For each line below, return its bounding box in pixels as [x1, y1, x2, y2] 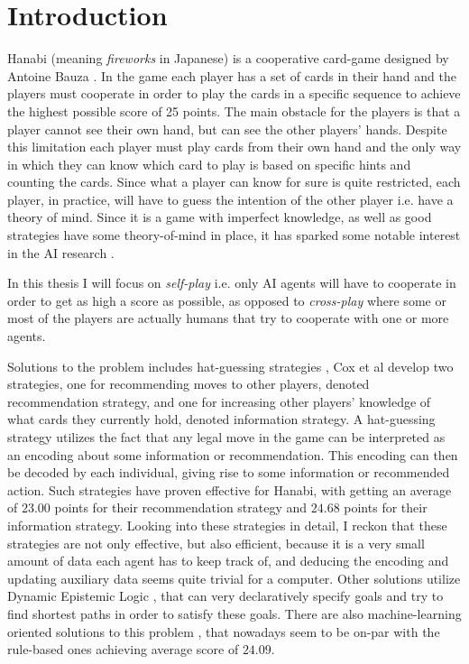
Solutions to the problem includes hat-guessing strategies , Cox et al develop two [7, 356, 454, 375]
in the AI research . [7, 243, 115, 262]
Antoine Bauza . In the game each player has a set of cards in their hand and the [7, 66, 456, 85]
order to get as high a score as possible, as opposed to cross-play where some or [7, 290, 446, 309]
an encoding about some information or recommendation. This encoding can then [7, 445, 458, 464]
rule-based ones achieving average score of [7, 640, 239, 659]
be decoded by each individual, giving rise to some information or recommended [7, 463, 450, 482]
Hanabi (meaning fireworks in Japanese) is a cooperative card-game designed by [7, 49, 449, 68]
